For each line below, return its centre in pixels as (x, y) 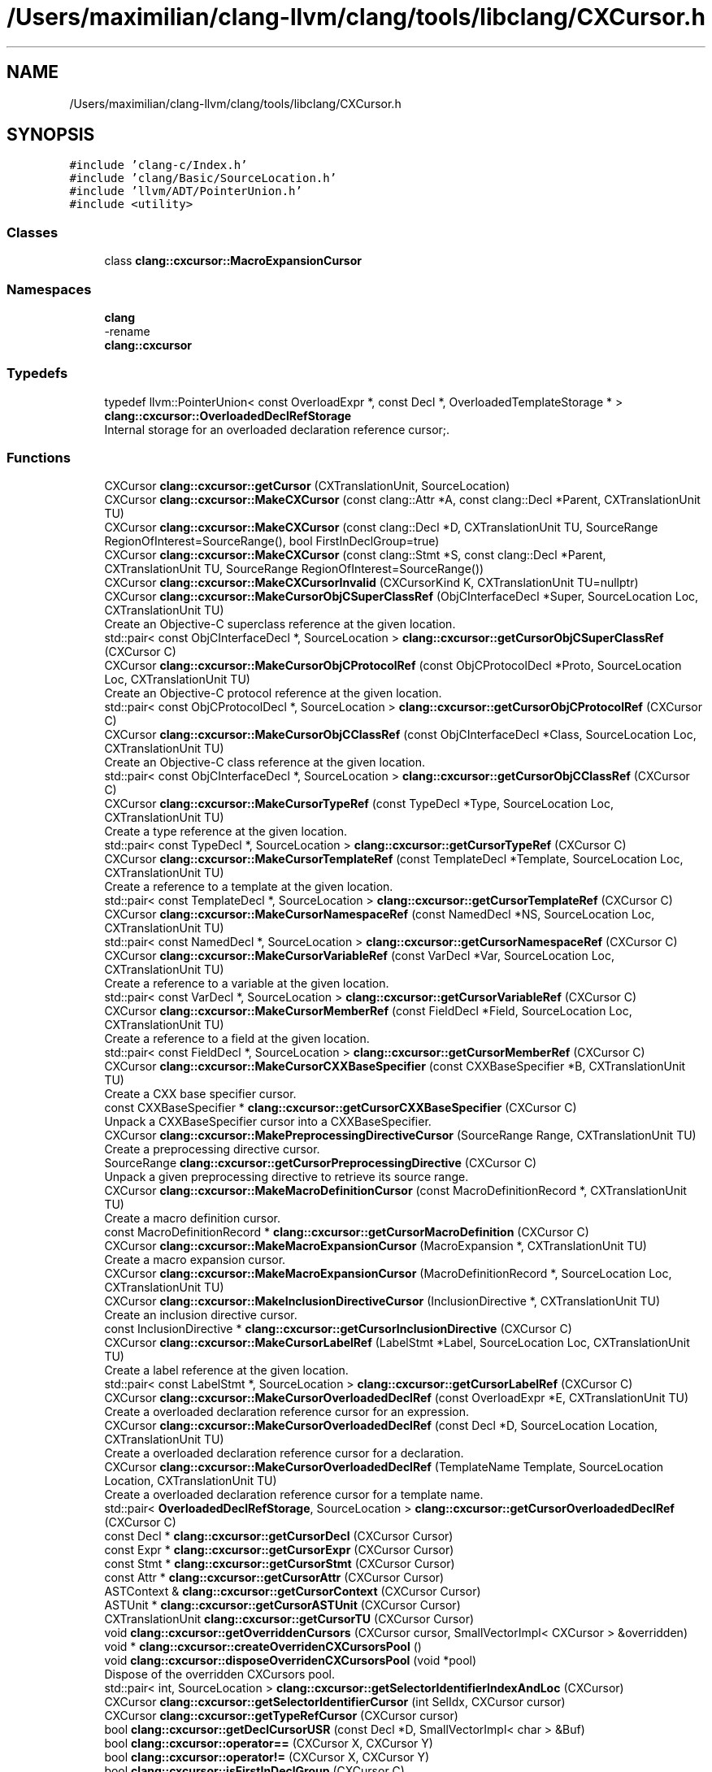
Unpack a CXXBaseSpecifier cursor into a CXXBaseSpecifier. (268, 1122)
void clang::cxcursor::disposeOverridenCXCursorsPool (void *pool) (291, 1661)
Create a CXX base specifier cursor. (200, 1094)
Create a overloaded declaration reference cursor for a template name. (294, 1495)
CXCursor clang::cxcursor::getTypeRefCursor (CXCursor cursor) (281, 1716)
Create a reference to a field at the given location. (237, 1039)
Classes (33, 232)
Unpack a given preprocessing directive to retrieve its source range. (287, 1177)
